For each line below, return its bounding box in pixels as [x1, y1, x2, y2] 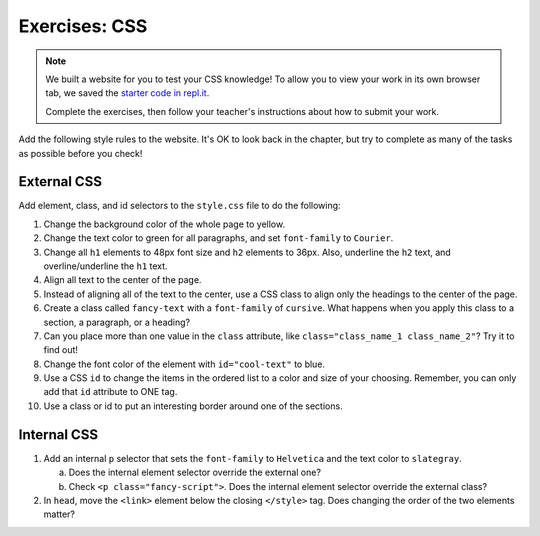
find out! [43, 344, 79, 356]
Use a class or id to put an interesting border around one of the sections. [43, 400, 344, 412]
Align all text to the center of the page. [43, 274, 202, 286]
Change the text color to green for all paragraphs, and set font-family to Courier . [43, 232, 394, 244]
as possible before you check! [18, 147, 143, 159]
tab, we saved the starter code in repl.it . [45, 87, 210, 99]
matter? [43, 508, 75, 520]
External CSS [18, 173, 102, 190]
